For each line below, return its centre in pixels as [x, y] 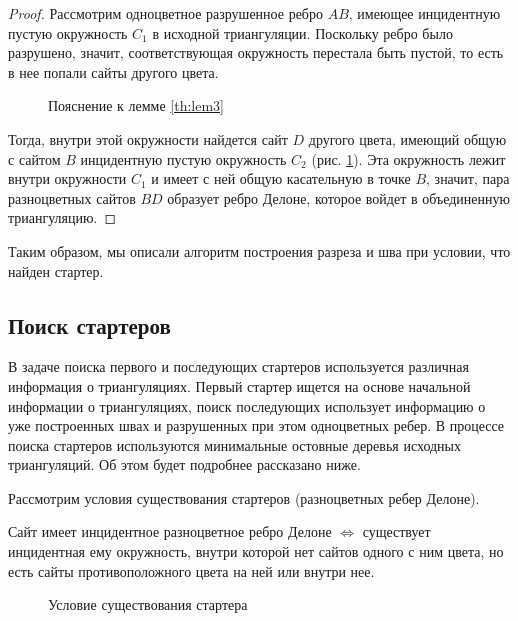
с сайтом [34, 158]
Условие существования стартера [148, 604]
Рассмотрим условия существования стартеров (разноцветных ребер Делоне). [244, 497]
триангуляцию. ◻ [62, 217]
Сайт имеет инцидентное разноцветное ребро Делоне [170, 531]
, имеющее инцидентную [424, 13]
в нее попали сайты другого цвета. [113, 71]
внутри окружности [67, 178]
